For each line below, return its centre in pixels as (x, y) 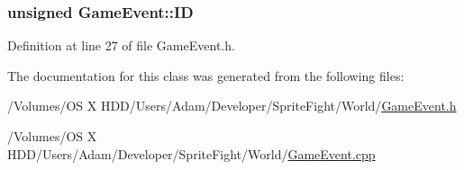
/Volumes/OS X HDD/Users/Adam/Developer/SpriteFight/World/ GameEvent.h (232, 106)
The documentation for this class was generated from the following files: (206, 75)
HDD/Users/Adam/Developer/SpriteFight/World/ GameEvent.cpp (191, 153)
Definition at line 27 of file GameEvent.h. (121, 45)
